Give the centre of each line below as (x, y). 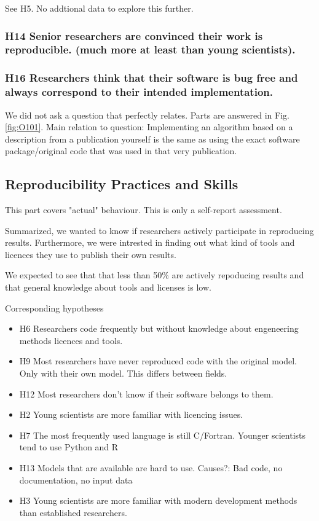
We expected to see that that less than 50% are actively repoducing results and (155, 275)
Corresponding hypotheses (54, 308)
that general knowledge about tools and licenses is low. (108, 287)
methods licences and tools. (71, 340)
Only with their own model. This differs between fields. (123, 373)
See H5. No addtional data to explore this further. (99, 8)
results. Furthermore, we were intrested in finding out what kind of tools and (150, 242)
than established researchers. (73, 512)
